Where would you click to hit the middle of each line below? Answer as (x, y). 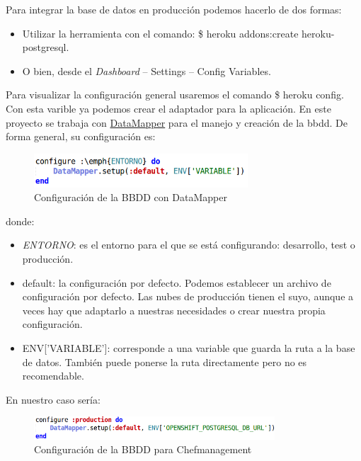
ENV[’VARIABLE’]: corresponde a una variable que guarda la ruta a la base (189, 347)
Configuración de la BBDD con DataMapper (131, 197)
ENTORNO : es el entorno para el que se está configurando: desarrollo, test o (189, 245)
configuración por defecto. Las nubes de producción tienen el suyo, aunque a (188, 296)
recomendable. (53, 376)
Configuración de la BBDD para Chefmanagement (143, 449)
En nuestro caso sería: (53, 399)
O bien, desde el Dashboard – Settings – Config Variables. (147, 70)
